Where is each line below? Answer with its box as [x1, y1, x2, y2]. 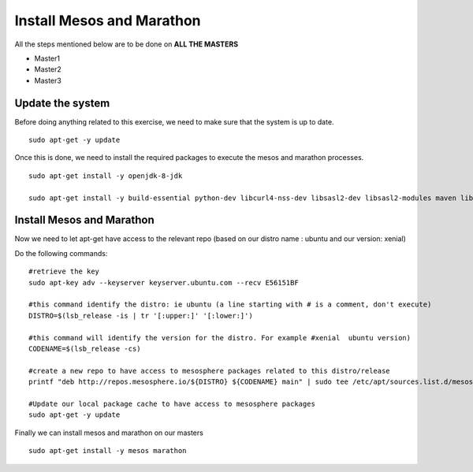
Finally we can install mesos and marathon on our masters [14, 428, 204, 437]
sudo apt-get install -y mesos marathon [28, 446, 187, 455]
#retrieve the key [28, 267, 100, 276]
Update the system [14, 96, 110, 110]
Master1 [34, 54, 61, 63]
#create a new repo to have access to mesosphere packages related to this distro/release [28, 366, 390, 375]
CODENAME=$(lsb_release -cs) [28, 344, 141, 353]
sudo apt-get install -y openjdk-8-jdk [28, 171, 183, 180]
